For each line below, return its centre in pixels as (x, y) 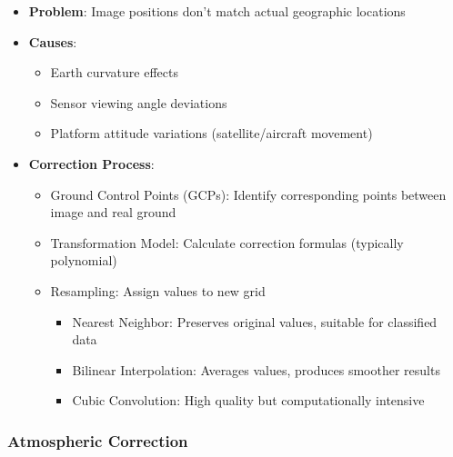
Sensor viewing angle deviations (139, 102)
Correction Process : (91, 163)
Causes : (53, 41)
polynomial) (84, 260)
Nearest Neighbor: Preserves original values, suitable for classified (255, 321)
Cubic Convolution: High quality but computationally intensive (248, 400)
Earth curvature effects (114, 72)
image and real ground (113, 212)
